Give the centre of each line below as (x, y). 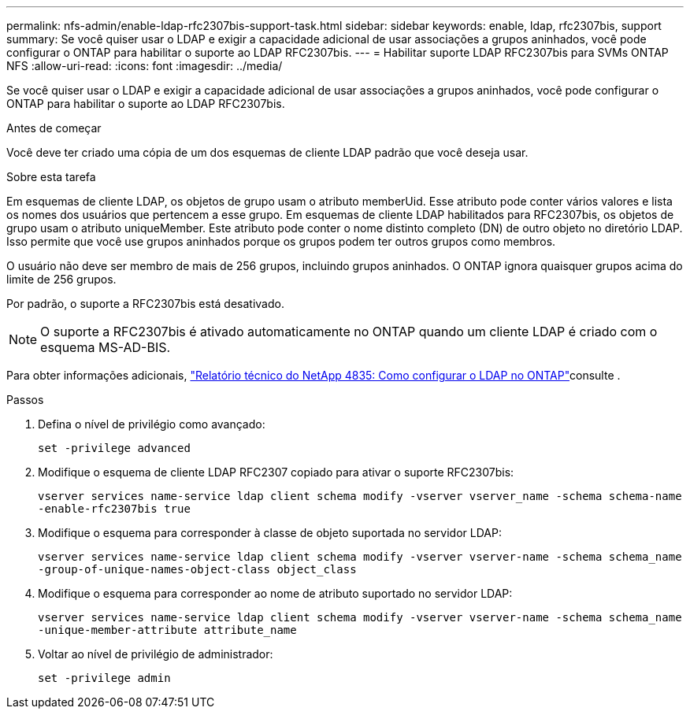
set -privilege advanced (114, 448)
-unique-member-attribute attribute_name (167, 630)
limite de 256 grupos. (61, 279)
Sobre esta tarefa (51, 177)
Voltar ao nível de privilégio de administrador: (156, 654)
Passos (25, 400)
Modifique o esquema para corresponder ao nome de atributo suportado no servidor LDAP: (275, 593)
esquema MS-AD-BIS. (106, 347)
